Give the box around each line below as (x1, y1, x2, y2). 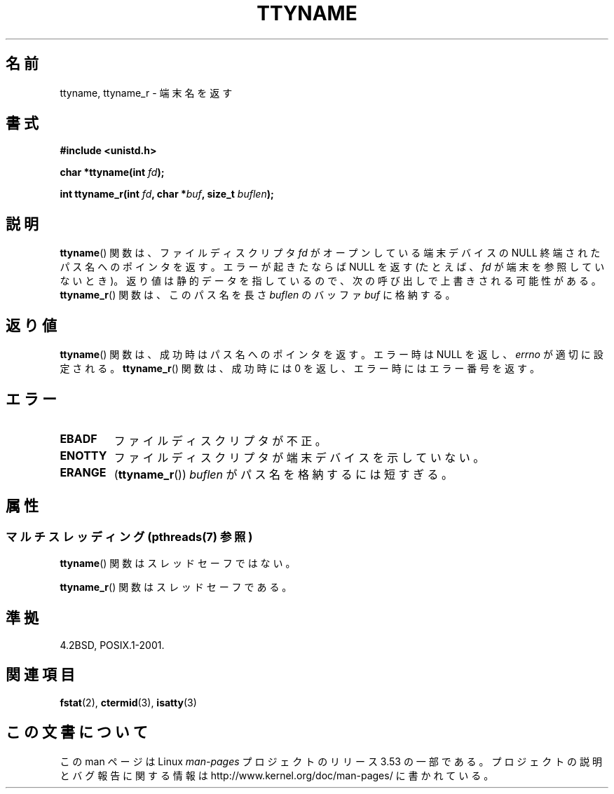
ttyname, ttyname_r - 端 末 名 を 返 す (60, 86, 233, 99)
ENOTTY (60, 448, 107, 463)
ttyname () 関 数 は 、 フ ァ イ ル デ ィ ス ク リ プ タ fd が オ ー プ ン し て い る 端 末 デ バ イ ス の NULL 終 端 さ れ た (60, 247, 601, 259)
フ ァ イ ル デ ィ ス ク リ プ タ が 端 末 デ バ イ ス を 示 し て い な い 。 (114, 450, 485, 465)
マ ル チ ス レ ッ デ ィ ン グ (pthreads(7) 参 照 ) (6, 529, 253, 544)
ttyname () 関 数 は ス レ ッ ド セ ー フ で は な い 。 (60, 557, 296, 570)
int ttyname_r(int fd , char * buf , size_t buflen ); (60, 188, 274, 200)
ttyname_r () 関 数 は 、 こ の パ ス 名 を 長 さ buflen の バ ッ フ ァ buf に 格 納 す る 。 (60, 289, 456, 301)
